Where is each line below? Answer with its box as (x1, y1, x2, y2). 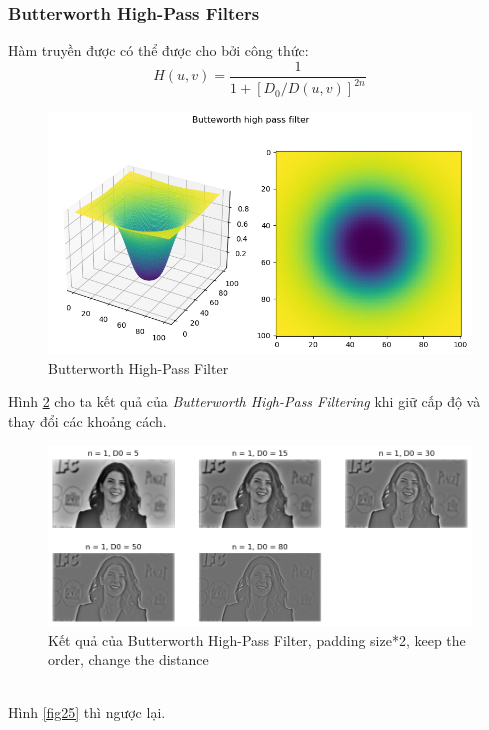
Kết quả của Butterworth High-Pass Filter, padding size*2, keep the (48, 629, 466, 650)
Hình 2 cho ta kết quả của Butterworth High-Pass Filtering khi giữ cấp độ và (8, 391, 481, 412)
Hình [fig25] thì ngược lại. (8, 702, 166, 723)
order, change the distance (48, 649, 209, 670)
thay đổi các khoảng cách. (8, 411, 167, 432)
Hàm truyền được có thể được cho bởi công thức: (8, 40, 309, 61)
